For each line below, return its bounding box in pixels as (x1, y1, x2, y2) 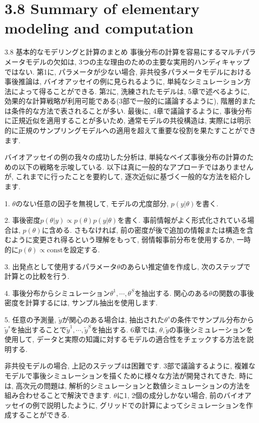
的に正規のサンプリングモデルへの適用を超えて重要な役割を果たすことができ (4, 125, 256, 136)
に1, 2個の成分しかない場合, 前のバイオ (116, 390, 244, 400)
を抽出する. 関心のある (134, 287, 209, 298)
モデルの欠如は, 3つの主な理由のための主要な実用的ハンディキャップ (25, 56, 250, 67)
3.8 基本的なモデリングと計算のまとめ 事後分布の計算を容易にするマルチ (4, 47, 242, 57)
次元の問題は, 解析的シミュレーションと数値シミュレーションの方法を (22, 380, 250, 390)
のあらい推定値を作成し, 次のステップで (120, 261, 250, 271)
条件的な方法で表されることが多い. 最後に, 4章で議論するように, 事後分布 (11, 105, 252, 116)
